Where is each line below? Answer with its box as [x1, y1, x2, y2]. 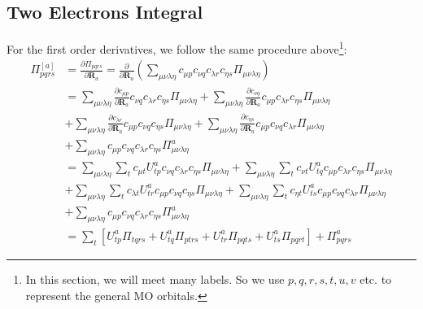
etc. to [360, 270, 392, 287]
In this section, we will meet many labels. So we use [25, 270, 285, 287]
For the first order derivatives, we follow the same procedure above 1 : [7, 38, 347, 57]
